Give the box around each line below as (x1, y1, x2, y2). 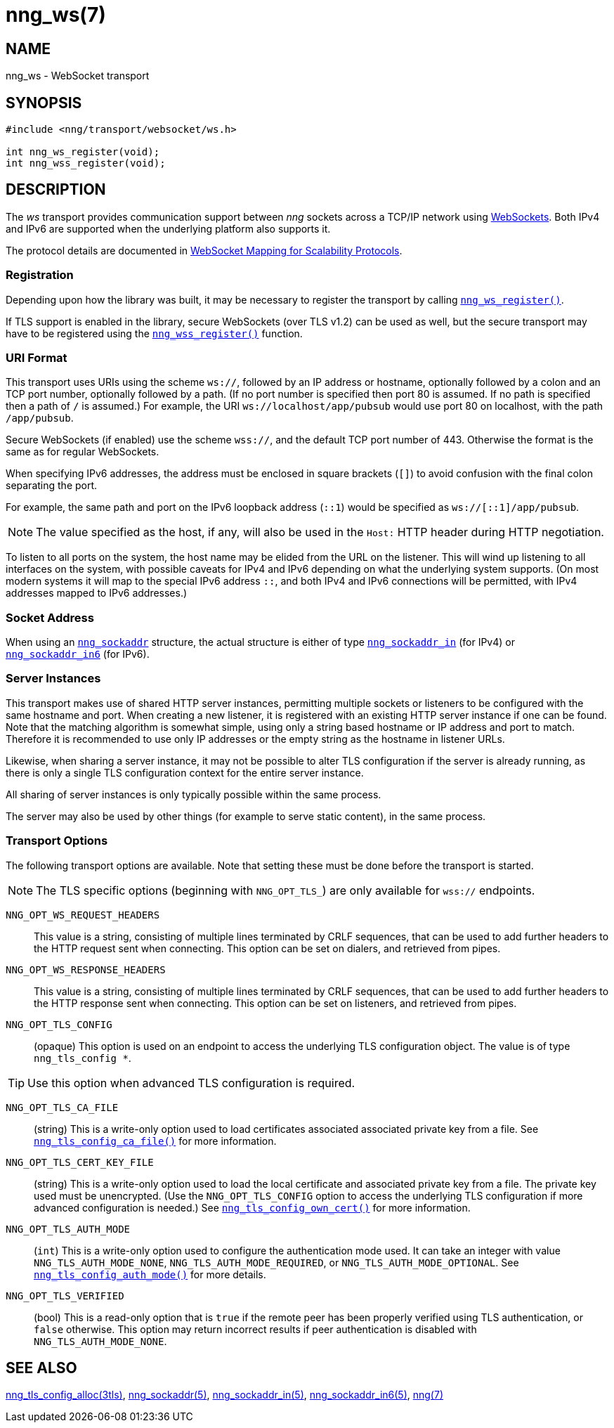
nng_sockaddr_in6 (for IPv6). (6, 648, 150, 661)
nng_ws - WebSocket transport (6, 70, 150, 82)
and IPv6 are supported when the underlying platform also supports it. (6, 222, 331, 235)
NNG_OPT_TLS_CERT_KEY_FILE (6, 1156, 154, 1168)
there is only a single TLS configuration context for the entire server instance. (6, 766, 364, 779)
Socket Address (6, 610, 94, 625)
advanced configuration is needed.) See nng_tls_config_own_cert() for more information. (34, 1201, 471, 1214)
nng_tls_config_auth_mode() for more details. (34, 1268, 266, 1280)
